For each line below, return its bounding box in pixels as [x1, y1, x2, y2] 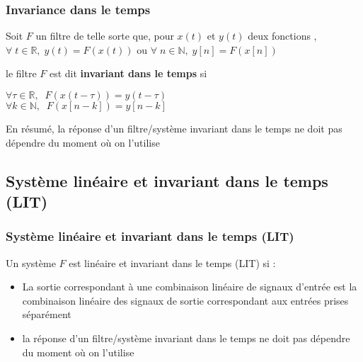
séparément [22, 307, 71, 322]
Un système [6, 255, 56, 270]
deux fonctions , [248, 28, 317, 43]
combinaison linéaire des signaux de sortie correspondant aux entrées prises [22, 293, 349, 307]
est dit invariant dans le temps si [49, 66, 207, 81]
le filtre [6, 66, 37, 81]
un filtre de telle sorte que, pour [35, 28, 174, 43]
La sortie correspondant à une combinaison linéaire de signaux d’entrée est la [22, 279, 357, 294]
